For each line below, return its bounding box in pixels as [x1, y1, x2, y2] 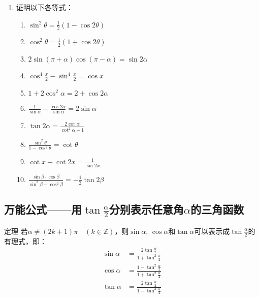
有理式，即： [4, 235, 47, 246]
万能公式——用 [4, 201, 82, 217]
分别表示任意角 [109, 201, 184, 217]
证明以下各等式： [16, 2, 73, 12]
